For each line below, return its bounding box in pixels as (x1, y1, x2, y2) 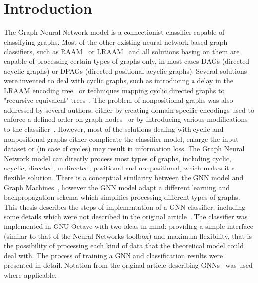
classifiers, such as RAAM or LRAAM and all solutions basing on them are (4, 46, 240, 57)
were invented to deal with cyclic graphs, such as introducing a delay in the (4, 75, 233, 86)
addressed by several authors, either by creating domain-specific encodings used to (4, 104, 254, 114)
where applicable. (4, 269, 57, 280)
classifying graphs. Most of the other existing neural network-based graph (4, 36, 228, 47)
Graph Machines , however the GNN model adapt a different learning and (4, 182, 230, 192)
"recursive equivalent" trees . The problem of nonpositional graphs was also (4, 95, 233, 105)
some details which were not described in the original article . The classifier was (4, 211, 248, 222)
